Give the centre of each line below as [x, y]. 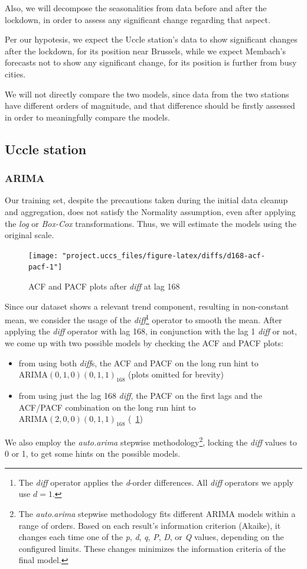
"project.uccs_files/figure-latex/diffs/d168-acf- [164, 256]
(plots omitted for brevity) [176, 374]
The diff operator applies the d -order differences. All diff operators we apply [156, 482]
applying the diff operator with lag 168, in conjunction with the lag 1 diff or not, [151, 331]
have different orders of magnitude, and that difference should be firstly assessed [150, 105]
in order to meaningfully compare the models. [87, 117]
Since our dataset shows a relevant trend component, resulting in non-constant [147, 306]
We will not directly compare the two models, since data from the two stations [147, 94]
